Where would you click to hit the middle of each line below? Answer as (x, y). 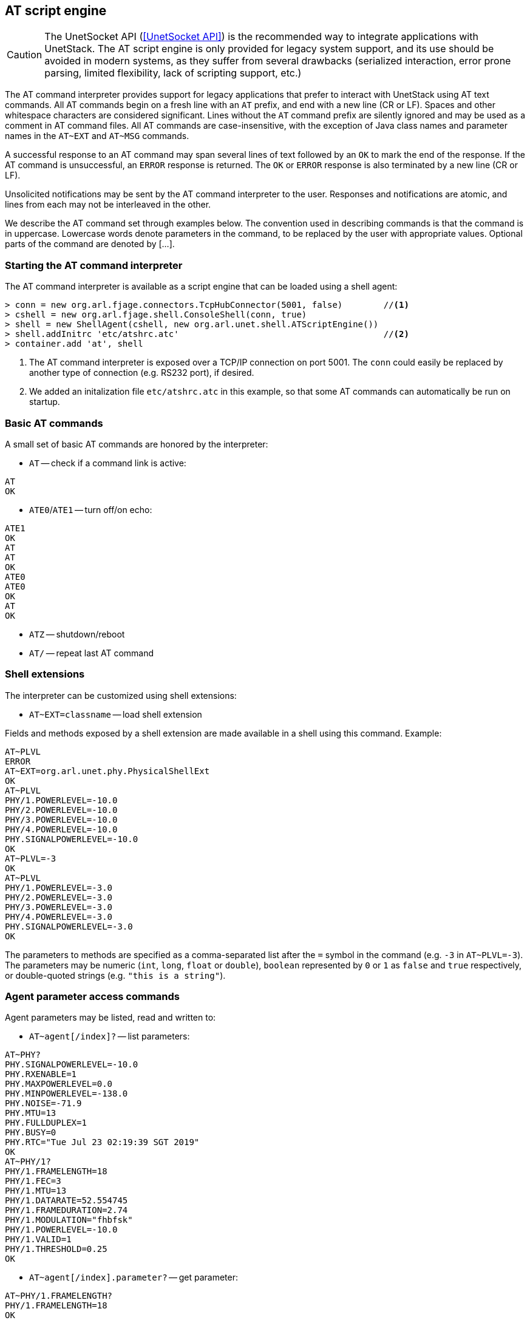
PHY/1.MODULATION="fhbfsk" (69, 1220)
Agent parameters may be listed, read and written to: (110, 1018)
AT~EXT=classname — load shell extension (116, 714)
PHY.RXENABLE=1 (41, 1074)
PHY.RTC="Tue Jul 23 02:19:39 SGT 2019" (102, 1142)
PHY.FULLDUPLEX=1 (46, 1123)
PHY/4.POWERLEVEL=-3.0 (59, 917)
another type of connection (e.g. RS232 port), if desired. (142, 373)
